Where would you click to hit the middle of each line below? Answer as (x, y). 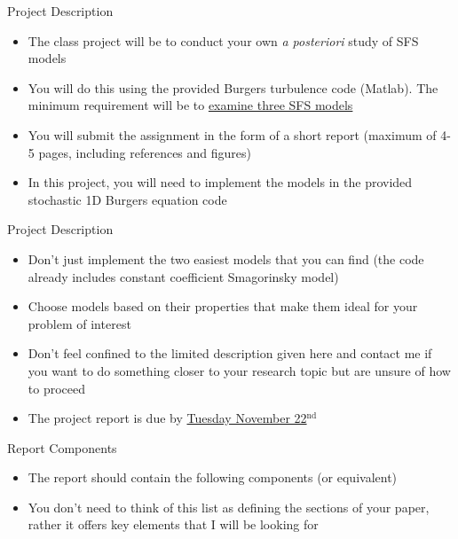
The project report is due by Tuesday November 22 (167, 418)
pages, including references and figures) (145, 152)
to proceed (57, 388)
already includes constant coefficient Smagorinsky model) (183, 276)
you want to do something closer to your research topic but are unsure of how (239, 370)
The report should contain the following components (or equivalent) (213, 477)
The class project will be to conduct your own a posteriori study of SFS (223, 40)
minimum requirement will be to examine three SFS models (190, 105)
